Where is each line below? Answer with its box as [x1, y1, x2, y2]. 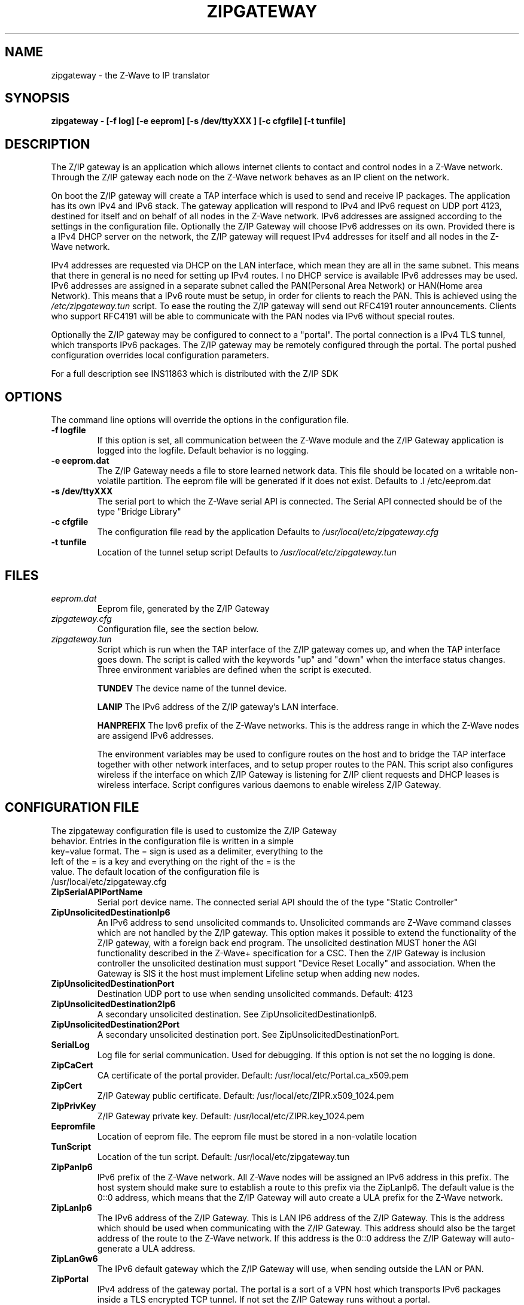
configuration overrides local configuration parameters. [51, 350, 269, 361]
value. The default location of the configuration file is [51, 866, 260, 877]
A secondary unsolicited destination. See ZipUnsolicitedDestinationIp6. [97, 1008, 377, 1019]
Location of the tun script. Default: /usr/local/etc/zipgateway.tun [97, 1151, 350, 1162]
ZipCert [51, 1080, 83, 1090]
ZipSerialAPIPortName [51, 886, 143, 897]
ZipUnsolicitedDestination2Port [51, 1019, 180, 1029]
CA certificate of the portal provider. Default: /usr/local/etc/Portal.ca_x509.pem [97, 1070, 409, 1080]
